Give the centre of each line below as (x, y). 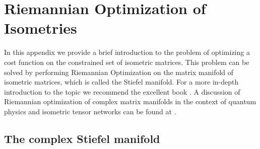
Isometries (41, 28)
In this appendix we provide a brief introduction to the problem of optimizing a (127, 52)
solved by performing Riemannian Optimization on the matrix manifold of (119, 72)
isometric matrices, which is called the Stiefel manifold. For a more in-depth (121, 82)
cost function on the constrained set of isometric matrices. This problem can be (127, 62)
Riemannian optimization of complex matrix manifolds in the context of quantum (130, 101)
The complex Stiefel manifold (82, 138)
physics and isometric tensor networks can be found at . (90, 111)
